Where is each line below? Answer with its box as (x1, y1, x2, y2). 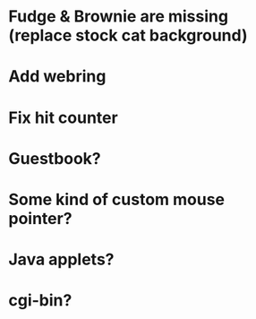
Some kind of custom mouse (8, 189, 226, 210)
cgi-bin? (8, 290, 73, 311)
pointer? (8, 208, 73, 228)
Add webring (8, 66, 107, 87)
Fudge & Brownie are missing (8, 6, 229, 27)
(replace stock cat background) (8, 25, 248, 46)
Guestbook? (8, 148, 102, 168)
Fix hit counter (8, 108, 118, 127)
